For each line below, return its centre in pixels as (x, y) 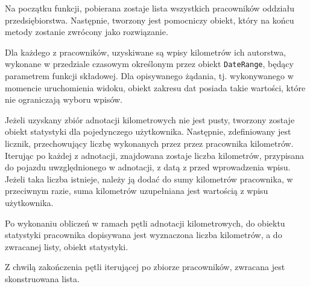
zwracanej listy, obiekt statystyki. (67, 246)
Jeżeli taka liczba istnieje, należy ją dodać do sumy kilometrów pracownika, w (149, 179)
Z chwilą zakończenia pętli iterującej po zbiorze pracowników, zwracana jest (145, 267)
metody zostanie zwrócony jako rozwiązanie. (87, 32)
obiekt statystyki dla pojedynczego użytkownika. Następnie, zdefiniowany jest (148, 131)
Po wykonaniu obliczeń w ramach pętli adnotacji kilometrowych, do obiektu (145, 223)
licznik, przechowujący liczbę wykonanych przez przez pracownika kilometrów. (149, 143)
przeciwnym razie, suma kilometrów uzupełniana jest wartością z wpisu (137, 191)
